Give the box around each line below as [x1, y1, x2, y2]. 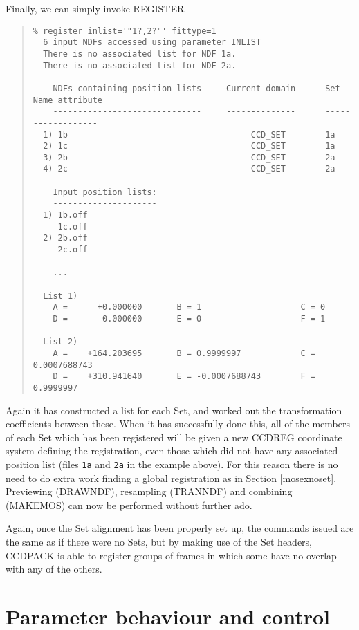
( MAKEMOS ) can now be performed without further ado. [6, 497, 252, 512]
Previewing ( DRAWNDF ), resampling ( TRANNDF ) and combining [6, 484, 293, 499]
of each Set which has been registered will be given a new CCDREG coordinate [6, 429, 342, 444]
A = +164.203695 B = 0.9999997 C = [53, 348, 315, 358]
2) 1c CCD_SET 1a [43, 141, 335, 151]
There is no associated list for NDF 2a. [43, 60, 237, 71]
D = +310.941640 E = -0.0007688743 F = [53, 371, 315, 382]
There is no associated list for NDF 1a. [43, 48, 237, 59]
